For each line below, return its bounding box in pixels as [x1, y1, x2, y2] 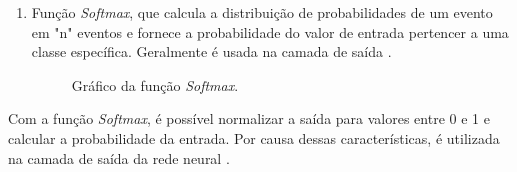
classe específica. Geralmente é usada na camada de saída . [31, 41, 392, 62]
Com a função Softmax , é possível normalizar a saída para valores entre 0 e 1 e [8, 108, 490, 129]
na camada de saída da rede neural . [8, 147, 230, 168]
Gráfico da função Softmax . [71, 74, 239, 95]
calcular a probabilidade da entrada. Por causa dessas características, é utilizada [8, 127, 500, 148]
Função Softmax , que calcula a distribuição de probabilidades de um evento [31, 2, 493, 22]
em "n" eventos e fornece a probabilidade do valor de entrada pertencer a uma [31, 21, 509, 42]
